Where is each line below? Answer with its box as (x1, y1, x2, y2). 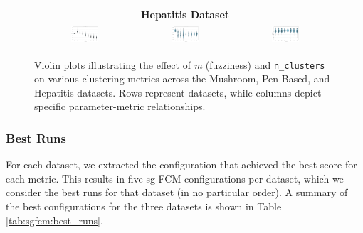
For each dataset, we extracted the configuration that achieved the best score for (6, 157, 357, 172)
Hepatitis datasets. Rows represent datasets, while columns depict (34, 85, 322, 99)
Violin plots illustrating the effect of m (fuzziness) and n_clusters (34, 57, 325, 72)
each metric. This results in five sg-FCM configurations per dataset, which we (6, 170, 344, 185)
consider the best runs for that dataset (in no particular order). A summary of (6, 185, 348, 200)
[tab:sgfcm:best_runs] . (6, 212, 103, 227)
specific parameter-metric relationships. (34, 99, 206, 114)
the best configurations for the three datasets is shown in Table (6, 199, 282, 214)
